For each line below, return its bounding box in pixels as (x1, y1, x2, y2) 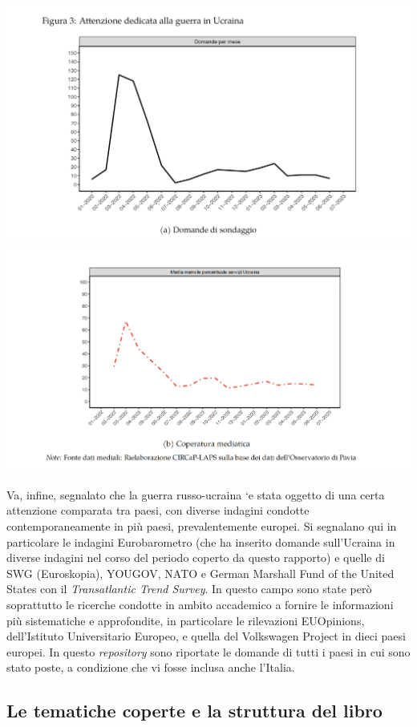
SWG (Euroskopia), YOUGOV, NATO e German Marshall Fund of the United (6, 564, 395, 581)
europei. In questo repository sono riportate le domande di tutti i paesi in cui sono (6, 643, 411, 660)
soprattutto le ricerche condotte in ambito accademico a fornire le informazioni (6, 596, 394, 612)
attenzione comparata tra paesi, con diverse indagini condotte (6, 502, 310, 519)
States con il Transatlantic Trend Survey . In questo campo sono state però (6, 580, 372, 597)
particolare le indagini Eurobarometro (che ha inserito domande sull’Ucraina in (6, 533, 395, 550)
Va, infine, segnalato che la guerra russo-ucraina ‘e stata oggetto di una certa (6, 486, 385, 503)
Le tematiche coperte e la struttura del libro (6, 698, 383, 723)
